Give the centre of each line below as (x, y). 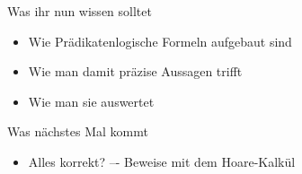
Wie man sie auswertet (91, 101)
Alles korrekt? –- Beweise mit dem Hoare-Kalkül (162, 161)
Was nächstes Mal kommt (78, 131)
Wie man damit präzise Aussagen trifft (135, 71)
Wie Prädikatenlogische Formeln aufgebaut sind (160, 41)
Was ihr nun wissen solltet (80, 11)
